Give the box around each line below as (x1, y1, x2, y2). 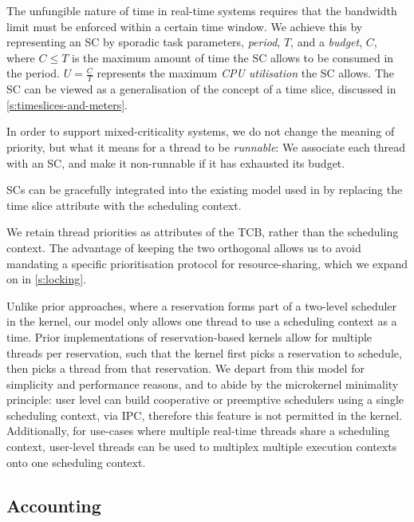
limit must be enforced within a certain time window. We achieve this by (6, 18, 363, 34)
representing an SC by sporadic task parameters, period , (6, 34, 281, 50)
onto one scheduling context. (6, 453, 146, 470)
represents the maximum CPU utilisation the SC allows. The (97, 65, 395, 81)
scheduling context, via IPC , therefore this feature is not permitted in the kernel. (6, 406, 403, 423)
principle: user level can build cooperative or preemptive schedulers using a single (6, 391, 404, 408)
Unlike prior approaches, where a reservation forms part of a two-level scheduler (6, 297, 397, 314)
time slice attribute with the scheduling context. (6, 196, 242, 213)
